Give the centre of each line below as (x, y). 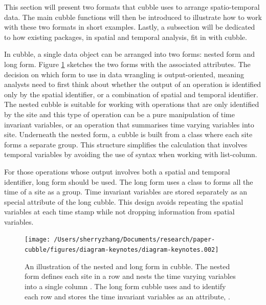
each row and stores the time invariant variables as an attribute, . (127, 296)
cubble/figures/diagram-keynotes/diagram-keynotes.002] (122, 250)
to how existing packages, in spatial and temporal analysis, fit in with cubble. (126, 37)
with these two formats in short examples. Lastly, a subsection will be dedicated (130, 27)
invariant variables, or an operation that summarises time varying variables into (129, 124)
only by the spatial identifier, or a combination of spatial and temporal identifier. (131, 94)
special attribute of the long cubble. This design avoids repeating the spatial (124, 201)
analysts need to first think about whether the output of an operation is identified (133, 84)
